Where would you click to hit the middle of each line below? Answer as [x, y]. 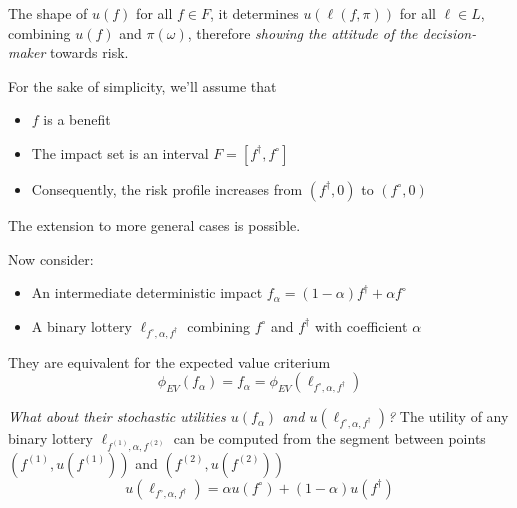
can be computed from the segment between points [329, 438]
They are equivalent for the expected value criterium [169, 361]
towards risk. [89, 52]
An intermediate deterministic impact [147, 292]
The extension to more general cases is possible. [154, 224]
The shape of [48, 13]
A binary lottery [81, 325]
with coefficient [361, 325]
